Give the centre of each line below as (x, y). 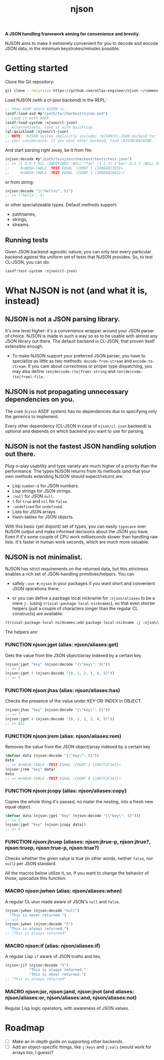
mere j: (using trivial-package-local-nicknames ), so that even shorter (83, 603)
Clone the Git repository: (30, 82)
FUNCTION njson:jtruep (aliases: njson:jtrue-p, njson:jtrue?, (78, 842)
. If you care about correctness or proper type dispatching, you (89, 366)
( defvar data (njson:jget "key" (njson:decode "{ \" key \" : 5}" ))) (73, 816)
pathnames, (24, 214)
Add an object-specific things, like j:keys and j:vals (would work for (82, 1047)
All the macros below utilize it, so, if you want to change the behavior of (77, 873)
